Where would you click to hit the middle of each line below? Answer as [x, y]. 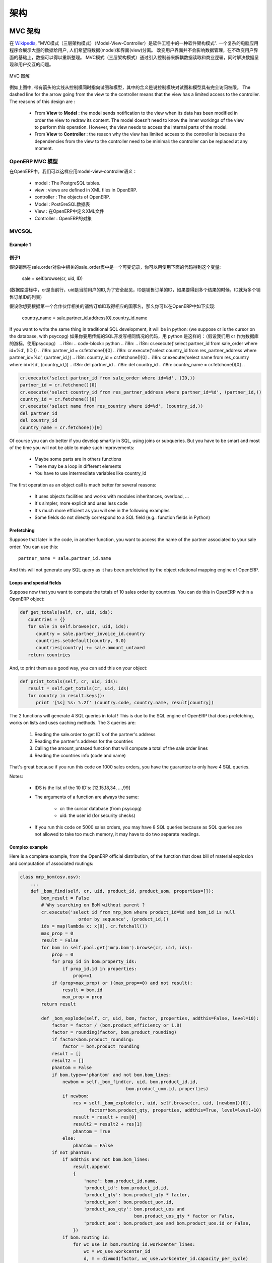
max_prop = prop [82, 997]
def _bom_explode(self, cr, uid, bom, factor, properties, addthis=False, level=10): [150, 1018]
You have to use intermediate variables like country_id [90, 473]
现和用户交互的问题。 [31, 64]
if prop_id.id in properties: [99, 968]
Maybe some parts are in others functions [78, 459]
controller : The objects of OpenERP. [72, 197]
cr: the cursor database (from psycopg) [101, 808]
